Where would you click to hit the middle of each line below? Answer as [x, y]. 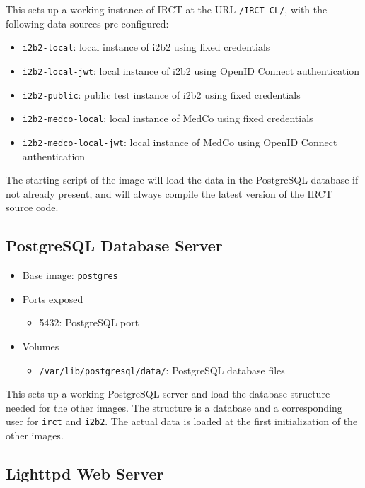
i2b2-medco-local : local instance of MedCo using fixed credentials [168, 118]
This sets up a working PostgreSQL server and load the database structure [168, 394]
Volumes [41, 346]
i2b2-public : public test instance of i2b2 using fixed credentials [161, 94]
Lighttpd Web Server [85, 474]
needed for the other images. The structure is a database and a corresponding [174, 407]
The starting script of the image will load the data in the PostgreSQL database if [182, 180]
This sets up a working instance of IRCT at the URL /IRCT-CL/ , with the [167, 9]
